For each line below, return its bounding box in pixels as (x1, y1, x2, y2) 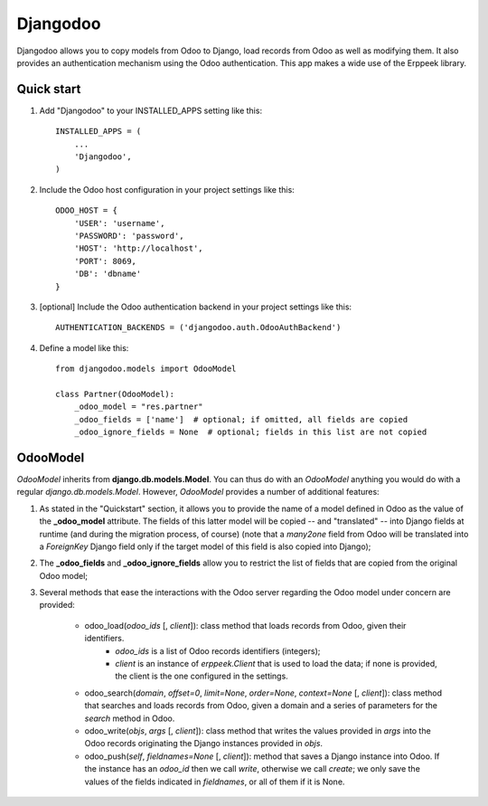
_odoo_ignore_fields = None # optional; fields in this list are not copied (73, 427, 427, 438)
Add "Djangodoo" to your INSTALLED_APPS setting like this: (39, 105, 262, 116)
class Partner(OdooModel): (55, 389, 175, 399)
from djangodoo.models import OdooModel (55, 364, 237, 375)
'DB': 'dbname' (73, 269, 142, 280)
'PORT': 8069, (73, 256, 137, 266)
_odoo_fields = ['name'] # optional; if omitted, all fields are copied (73, 414, 408, 424)
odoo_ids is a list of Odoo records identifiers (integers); (115, 645, 321, 656)
